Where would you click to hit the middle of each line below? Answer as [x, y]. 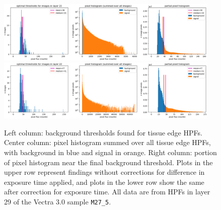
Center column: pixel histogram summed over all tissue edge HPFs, [107, 142]
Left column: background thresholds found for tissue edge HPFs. [103, 132]
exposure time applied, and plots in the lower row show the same [104, 182]
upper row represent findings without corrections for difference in [104, 172]
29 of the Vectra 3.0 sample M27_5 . [58, 201]
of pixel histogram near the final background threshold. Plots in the [108, 162]
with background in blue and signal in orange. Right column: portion [111, 152]
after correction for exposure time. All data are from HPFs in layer [107, 192]
